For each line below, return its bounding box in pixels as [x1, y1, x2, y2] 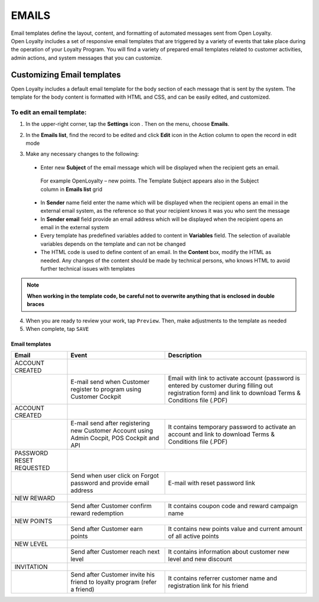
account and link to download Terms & [168, 430, 275, 438]
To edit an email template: [11, 108, 87, 116]
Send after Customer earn [70, 525, 143, 533]
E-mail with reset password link [168, 479, 255, 487]
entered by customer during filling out [168, 382, 274, 390]
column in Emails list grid [40, 186, 103, 193]
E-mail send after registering [70, 419, 150, 428]
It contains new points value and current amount [168, 525, 303, 533]
